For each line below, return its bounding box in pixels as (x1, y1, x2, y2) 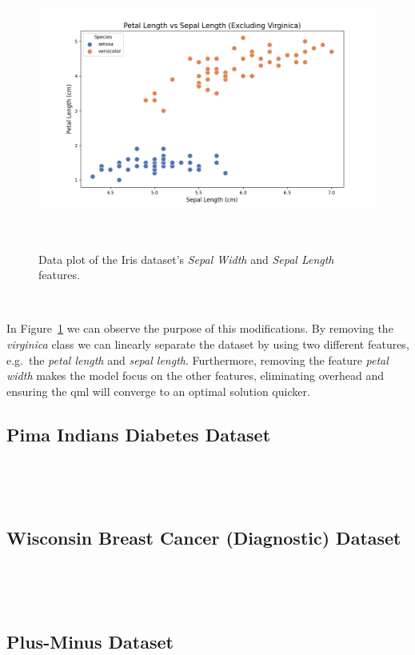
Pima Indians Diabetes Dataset (6, 421, 271, 446)
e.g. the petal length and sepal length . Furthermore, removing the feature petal (6, 351, 389, 368)
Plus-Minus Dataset (6, 629, 174, 653)
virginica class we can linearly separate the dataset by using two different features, (6, 335, 409, 352)
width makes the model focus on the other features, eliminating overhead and (6, 367, 384, 384)
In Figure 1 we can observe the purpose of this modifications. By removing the (6, 320, 393, 337)
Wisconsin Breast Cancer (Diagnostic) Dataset (6, 525, 401, 550)
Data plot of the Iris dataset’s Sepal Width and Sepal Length (38, 250, 334, 267)
